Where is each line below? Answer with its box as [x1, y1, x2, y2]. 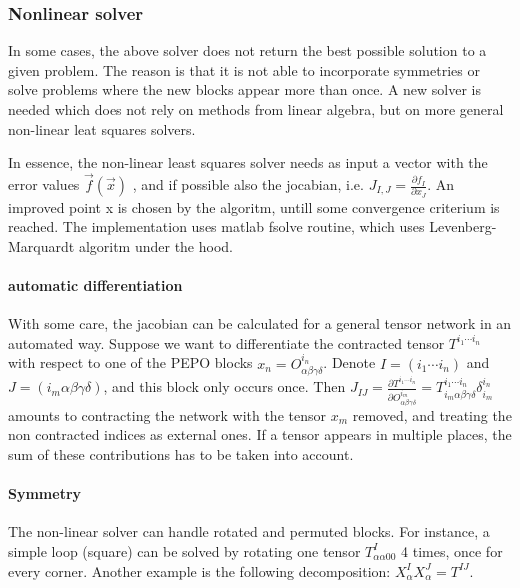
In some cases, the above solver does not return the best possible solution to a [8, 40, 487, 61]
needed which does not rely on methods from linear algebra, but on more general [8, 99, 504, 119]
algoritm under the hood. [78, 235, 233, 256]
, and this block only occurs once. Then [103, 376, 346, 397]
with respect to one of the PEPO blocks [8, 352, 253, 373]
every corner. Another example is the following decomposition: [8, 560, 391, 581]
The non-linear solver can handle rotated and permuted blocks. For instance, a [8, 521, 490, 542]
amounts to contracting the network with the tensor [8, 404, 326, 425]
